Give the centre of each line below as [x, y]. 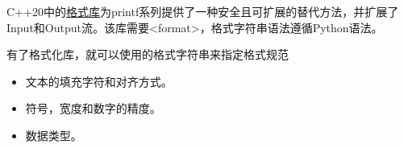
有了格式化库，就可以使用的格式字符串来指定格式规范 [148, 54]
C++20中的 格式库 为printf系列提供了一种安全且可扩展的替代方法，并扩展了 [203, 11]
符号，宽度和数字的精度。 [93, 108]
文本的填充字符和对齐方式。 [99, 81]
